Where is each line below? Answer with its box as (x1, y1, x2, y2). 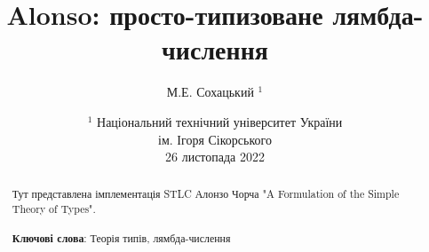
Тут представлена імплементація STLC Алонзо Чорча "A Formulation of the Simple (12, 186, 400, 201)
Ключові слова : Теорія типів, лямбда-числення (12, 231, 231, 247)
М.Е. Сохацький (166, 83, 254, 101)
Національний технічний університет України (97, 112, 343, 130)
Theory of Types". (12, 201, 96, 217)
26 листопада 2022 (165, 147, 265, 166)
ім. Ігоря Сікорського (158, 130, 272, 148)
